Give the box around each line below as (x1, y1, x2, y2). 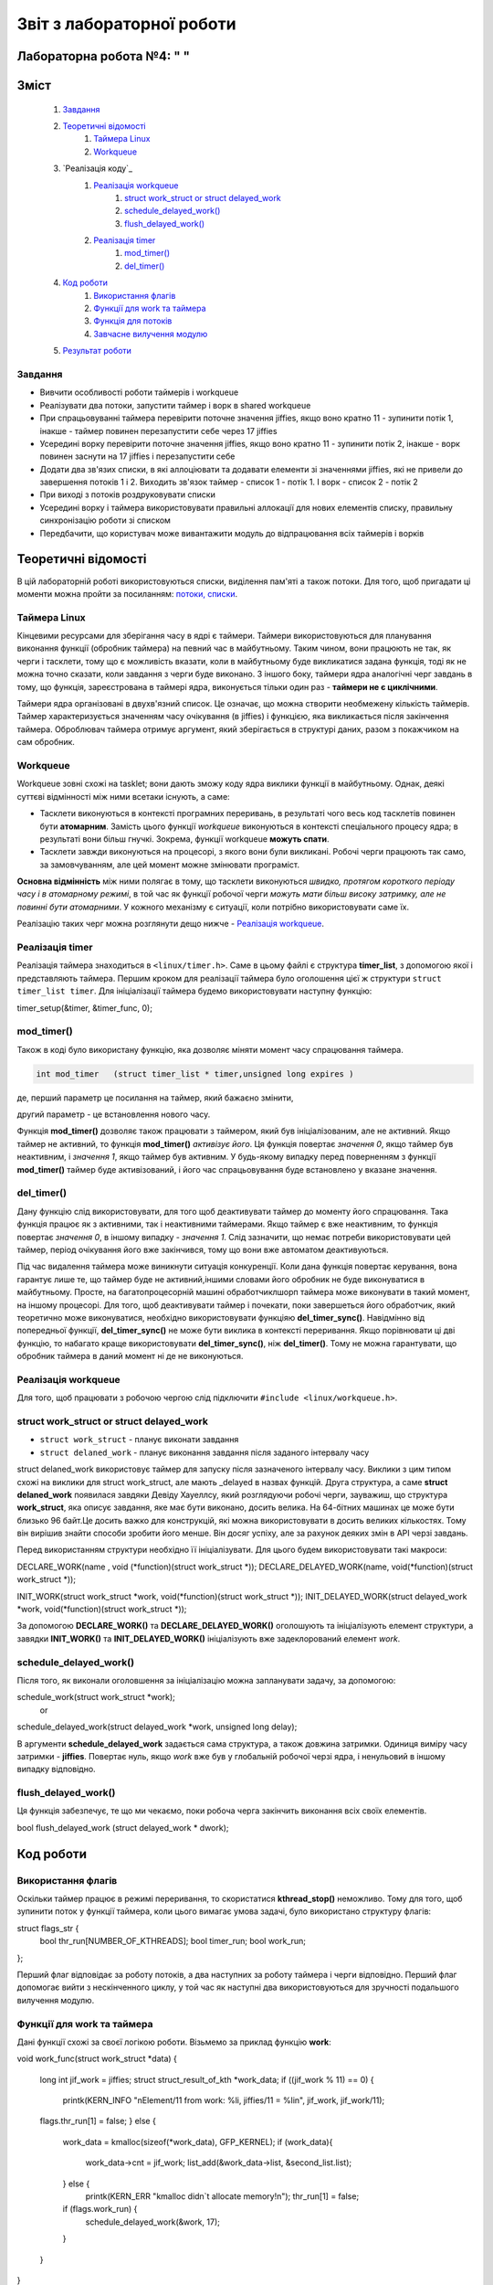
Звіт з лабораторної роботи (16, 14, 236, 34)
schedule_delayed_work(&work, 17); (85, 2216, 221, 2227)
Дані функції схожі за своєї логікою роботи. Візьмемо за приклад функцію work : (16, 2036, 332, 2047)
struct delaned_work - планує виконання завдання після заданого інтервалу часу (39, 1447, 370, 1458)
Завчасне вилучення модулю (93, 328, 208, 339)
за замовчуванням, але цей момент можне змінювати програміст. (39, 859, 300, 870)
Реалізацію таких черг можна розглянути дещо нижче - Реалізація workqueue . (16, 919, 324, 930)
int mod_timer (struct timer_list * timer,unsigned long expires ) (36, 1068, 354, 1079)
